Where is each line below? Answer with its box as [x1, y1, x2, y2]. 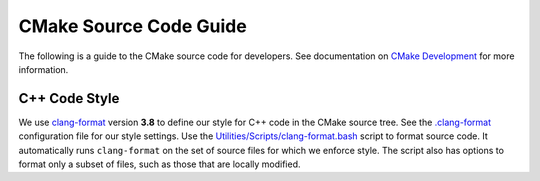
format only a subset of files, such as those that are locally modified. [18, 158, 301, 170]
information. [18, 63, 69, 75]
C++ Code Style [18, 90, 120, 107]
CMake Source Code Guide [18, 15, 247, 37]
